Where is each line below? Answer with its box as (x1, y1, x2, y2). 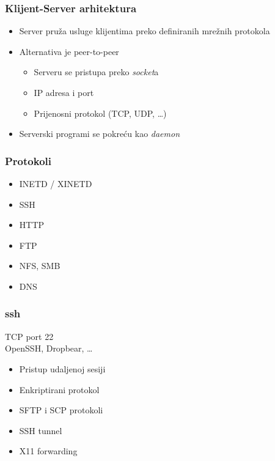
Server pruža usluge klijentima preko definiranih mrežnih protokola (19, 24, 270, 37)
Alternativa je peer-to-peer (19, 45, 119, 57)
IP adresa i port (34, 86, 94, 98)
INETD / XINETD (19, 177, 92, 190)
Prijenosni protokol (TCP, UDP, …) (34, 106, 167, 119)
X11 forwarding (19, 444, 78, 457)
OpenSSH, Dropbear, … (5, 342, 93, 355)
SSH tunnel (19, 424, 62, 437)
